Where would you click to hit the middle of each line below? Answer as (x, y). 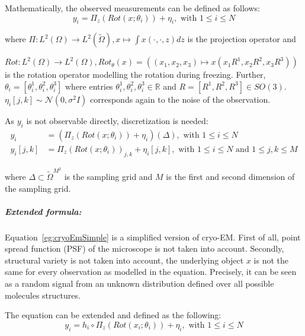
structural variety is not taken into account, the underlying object (124, 260)
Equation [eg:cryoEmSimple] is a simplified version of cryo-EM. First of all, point (153, 237)
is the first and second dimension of (230, 176)
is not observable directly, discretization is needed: (117, 120)
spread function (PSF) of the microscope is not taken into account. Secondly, (145, 248)
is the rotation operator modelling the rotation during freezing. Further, (135, 75)
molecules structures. (43, 295)
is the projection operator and (242, 39)
